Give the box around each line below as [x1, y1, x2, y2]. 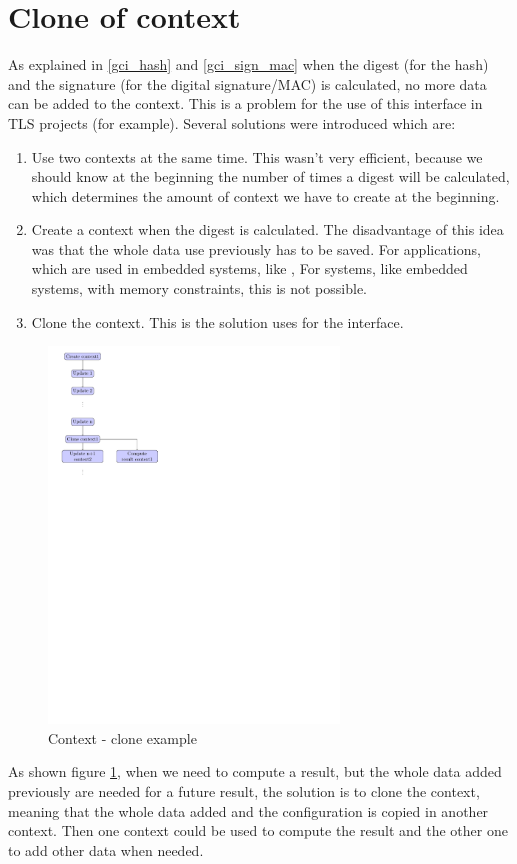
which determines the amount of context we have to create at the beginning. [31, 185, 500, 206]
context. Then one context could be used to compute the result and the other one [8, 820, 508, 841]
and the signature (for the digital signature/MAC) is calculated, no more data [8, 73, 487, 94]
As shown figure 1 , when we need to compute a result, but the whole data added [8, 761, 502, 782]
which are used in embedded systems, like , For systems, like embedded [31, 258, 468, 279]
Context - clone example [48, 727, 197, 748]
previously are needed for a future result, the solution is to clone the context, [8, 780, 480, 801]
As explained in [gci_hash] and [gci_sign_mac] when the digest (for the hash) [8, 54, 489, 75]
